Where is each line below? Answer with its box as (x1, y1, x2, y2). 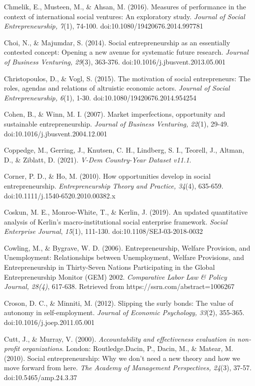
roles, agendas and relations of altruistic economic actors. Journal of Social (4, 83, 230, 93)
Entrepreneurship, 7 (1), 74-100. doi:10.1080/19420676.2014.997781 (4, 21, 203, 31)
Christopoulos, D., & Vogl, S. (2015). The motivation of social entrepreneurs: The (4, 73, 251, 83)
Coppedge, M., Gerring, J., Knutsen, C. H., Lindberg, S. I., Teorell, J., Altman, (4, 145, 244, 155)
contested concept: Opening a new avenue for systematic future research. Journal (4, 47, 249, 57)
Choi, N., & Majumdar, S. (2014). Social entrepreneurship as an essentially (4, 37, 230, 47)
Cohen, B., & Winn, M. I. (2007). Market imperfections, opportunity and (4, 109, 225, 119)
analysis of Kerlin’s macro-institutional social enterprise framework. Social (4, 216, 227, 226)
